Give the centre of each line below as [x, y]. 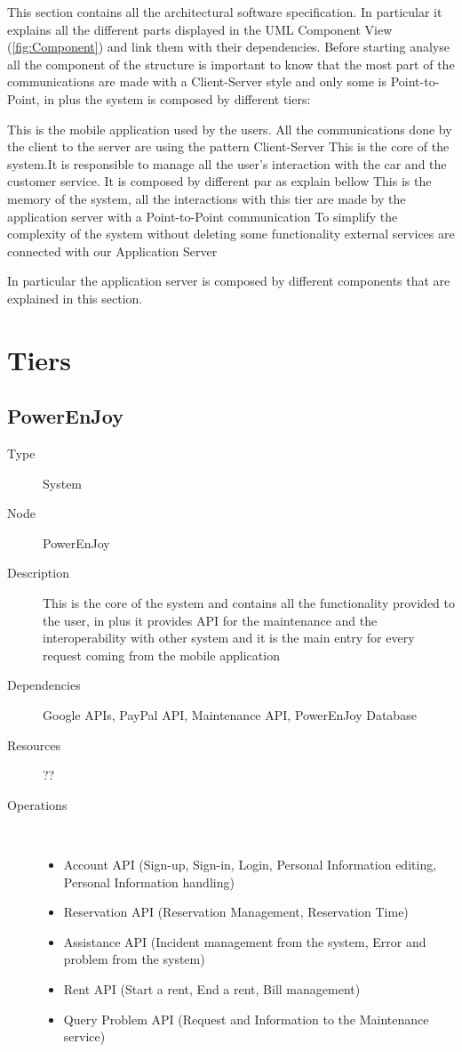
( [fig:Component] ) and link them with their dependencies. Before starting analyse [228, 47]
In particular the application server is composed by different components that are [229, 281]
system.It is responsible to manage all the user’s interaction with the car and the [227, 163]
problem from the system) [134, 959]
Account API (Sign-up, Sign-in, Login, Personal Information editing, [250, 864]
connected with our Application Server [112, 251]
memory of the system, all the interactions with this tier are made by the [207, 198]
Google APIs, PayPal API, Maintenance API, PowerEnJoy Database [230, 715]
